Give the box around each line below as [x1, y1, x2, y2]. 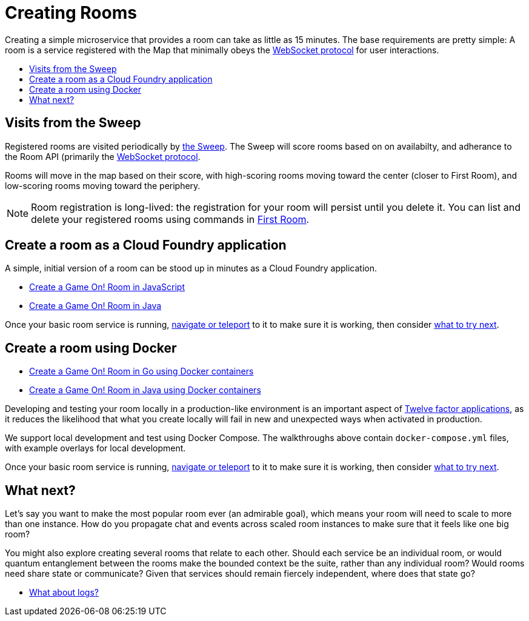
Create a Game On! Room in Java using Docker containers [29, 385, 261, 396]
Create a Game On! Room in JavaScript [29, 282, 185, 293]
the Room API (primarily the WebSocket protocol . [5, 151, 201, 162]
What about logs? [29, 587, 99, 598]
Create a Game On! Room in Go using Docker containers [29, 366, 254, 377]
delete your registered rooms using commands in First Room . [31, 213, 310, 225]
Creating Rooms [5, 2, 137, 23]
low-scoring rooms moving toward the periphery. [5, 180, 201, 191]
